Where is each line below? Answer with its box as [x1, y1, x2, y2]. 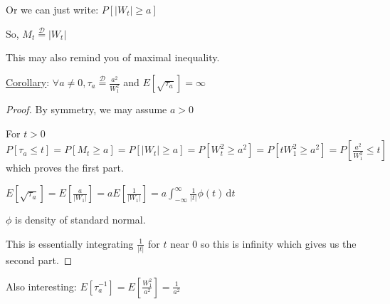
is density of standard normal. [15, 212, 146, 227]
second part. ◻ [6, 252, 73, 267]
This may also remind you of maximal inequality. [6, 50, 220, 65]
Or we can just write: [6, 2, 99, 16]
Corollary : [6, 75, 50, 89]
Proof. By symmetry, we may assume [6, 102, 167, 117]
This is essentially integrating [6, 236, 134, 251]
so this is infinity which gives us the [200, 236, 357, 251]
